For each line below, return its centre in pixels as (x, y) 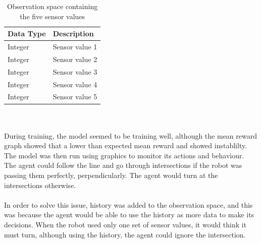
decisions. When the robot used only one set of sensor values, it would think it (125, 225)
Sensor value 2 (75, 59)
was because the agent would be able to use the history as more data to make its (129, 215)
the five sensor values (53, 16)
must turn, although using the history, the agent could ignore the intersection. (125, 234)
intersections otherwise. (40, 185)
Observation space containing (53, 6)
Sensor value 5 (75, 97)
